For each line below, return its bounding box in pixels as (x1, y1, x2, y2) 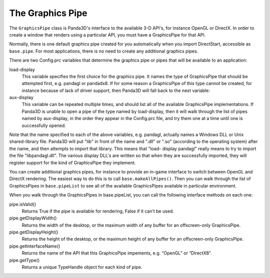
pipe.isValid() (9, 201, 36, 207)
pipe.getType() (9, 257, 40, 263)
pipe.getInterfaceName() (9, 243, 60, 249)
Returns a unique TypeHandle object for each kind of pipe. (21, 264, 142, 270)
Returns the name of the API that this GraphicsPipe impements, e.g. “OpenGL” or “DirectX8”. (21, 250, 212, 256)
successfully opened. (21, 122, 66, 128)
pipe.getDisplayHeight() (9, 229, 58, 235)
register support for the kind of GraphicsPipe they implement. (9, 159, 136, 165)
